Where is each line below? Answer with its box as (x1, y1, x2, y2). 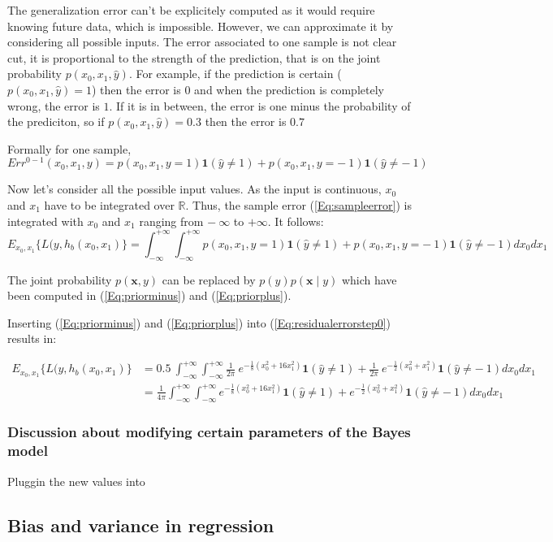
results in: (7, 330, 57, 347)
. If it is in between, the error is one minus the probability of (109, 97, 411, 114)
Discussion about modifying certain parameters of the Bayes (7, 422, 411, 442)
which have (341, 271, 397, 288)
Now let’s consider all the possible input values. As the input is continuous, (7, 180, 382, 197)
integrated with (7, 212, 84, 229)
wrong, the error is (7, 97, 100, 114)
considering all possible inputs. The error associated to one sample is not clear (7, 33, 397, 50)
